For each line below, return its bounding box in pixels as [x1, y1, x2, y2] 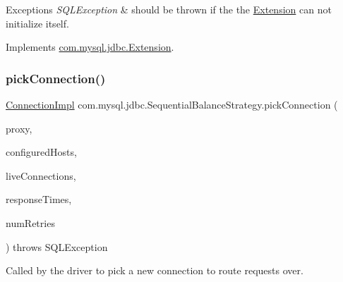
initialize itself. [6, 16, 69, 30]
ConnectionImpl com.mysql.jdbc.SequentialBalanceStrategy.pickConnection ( [6, 97, 338, 111]
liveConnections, [6, 168, 76, 183]
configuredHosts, [6, 145, 77, 159]
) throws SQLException [6, 239, 108, 254]
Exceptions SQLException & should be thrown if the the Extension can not [6, 2, 332, 16]
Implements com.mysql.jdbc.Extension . [6, 39, 174, 54]
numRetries [6, 215, 55, 230]
